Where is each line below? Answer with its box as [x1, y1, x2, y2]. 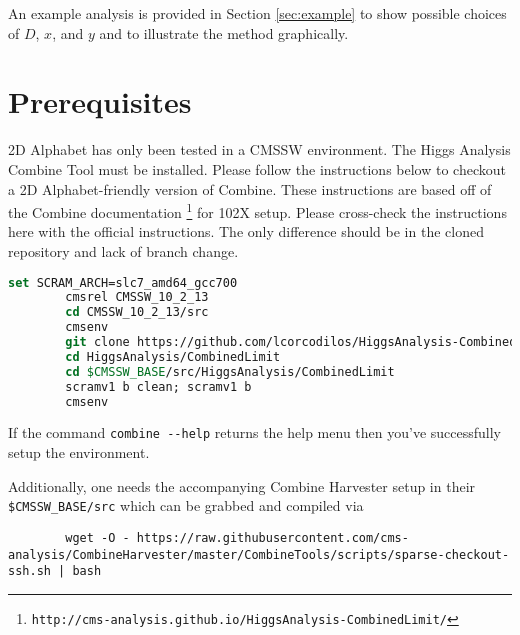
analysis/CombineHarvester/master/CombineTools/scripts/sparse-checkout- [8, 547, 510, 562]
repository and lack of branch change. [8, 240, 239, 261]
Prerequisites [8, 81, 192, 122]
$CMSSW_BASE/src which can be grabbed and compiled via [8, 495, 364, 516]
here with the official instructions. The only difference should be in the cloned [8, 221, 484, 242]
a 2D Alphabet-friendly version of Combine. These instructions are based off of [8, 178, 492, 199]
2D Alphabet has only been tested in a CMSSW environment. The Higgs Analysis [8, 139, 511, 160]
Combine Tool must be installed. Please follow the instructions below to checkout [8, 158, 506, 179]
